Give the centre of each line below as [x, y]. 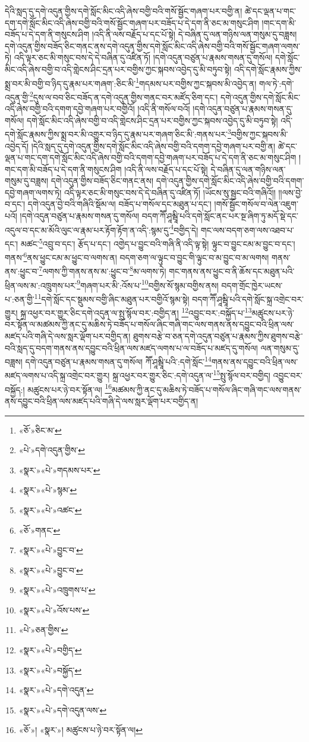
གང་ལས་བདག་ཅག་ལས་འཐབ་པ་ [247, 230]
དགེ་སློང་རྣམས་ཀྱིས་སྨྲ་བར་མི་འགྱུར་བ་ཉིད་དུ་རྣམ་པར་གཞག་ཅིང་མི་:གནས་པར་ [116, 134]
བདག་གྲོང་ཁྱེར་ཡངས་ [252, 285]
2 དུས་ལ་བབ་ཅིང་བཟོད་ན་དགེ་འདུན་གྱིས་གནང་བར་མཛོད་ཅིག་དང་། [124, 96]
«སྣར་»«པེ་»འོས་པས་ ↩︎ [54, 609]
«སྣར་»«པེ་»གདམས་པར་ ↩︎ [59, 470]
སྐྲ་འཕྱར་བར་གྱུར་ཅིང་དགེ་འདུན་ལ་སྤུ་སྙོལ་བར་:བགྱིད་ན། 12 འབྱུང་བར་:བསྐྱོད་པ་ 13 [136, 312]
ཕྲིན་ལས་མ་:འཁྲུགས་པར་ [41, 285]
